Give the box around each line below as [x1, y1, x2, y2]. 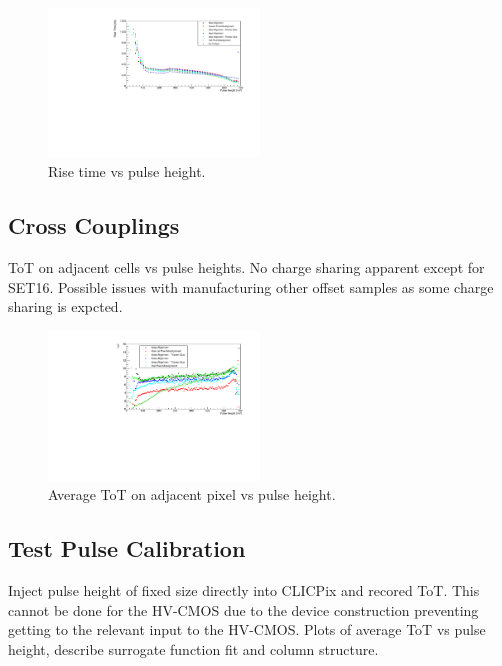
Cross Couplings [8, 210, 180, 241]
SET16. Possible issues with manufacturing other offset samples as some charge [8, 276, 494, 297]
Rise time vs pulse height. [48, 161, 206, 182]
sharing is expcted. [8, 296, 123, 317]
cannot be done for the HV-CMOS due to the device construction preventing [8, 599, 479, 620]
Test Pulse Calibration [8, 533, 246, 564]
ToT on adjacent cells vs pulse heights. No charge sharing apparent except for [8, 257, 485, 278]
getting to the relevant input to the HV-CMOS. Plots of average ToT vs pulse [8, 619, 486, 640]
